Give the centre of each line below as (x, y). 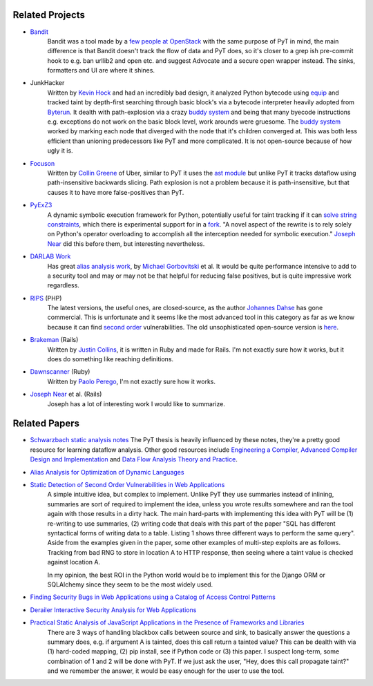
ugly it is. (60, 151)
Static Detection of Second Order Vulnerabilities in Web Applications (127, 485)
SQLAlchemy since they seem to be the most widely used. (130, 584)
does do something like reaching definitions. (111, 359)
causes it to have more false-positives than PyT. (116, 192)
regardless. (63, 285)
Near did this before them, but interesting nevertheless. (126, 244)
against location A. (74, 562)
